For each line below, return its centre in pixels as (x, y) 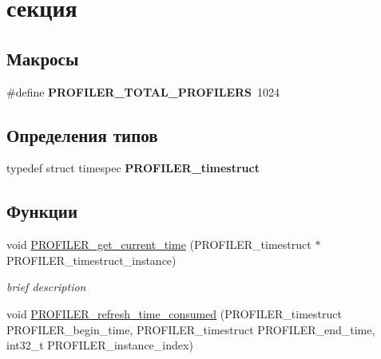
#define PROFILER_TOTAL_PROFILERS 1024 (143, 91)
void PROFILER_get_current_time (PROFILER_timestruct (159, 245)
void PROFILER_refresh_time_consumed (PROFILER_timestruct (174, 313)
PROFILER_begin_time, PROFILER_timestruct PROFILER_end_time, (191, 329)
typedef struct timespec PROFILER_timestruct (133, 168)
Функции (42, 211)
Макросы (43, 58)
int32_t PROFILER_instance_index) (100, 345)
